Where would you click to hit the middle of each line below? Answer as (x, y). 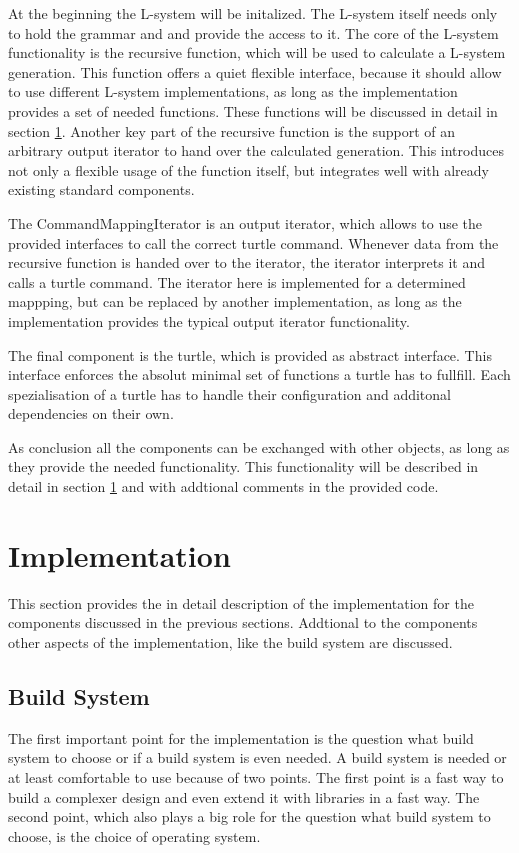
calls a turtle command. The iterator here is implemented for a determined (237, 281)
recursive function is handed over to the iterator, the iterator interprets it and (246, 262)
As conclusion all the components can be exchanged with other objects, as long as (259, 446)
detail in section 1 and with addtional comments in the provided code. (223, 486)
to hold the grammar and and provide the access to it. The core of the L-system (253, 32)
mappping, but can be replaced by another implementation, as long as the (235, 301)
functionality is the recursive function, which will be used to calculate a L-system (257, 52)
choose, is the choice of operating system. (134, 835)
